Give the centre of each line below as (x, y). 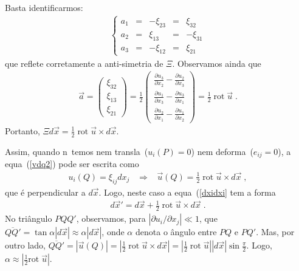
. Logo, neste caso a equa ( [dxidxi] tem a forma (187, 192)
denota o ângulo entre (176, 232)
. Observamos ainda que (217, 63)
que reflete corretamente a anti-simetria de (84, 63)
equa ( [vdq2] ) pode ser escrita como (72, 163)
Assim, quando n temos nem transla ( (77, 151)
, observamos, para (111, 218)
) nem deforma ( (222, 151)
